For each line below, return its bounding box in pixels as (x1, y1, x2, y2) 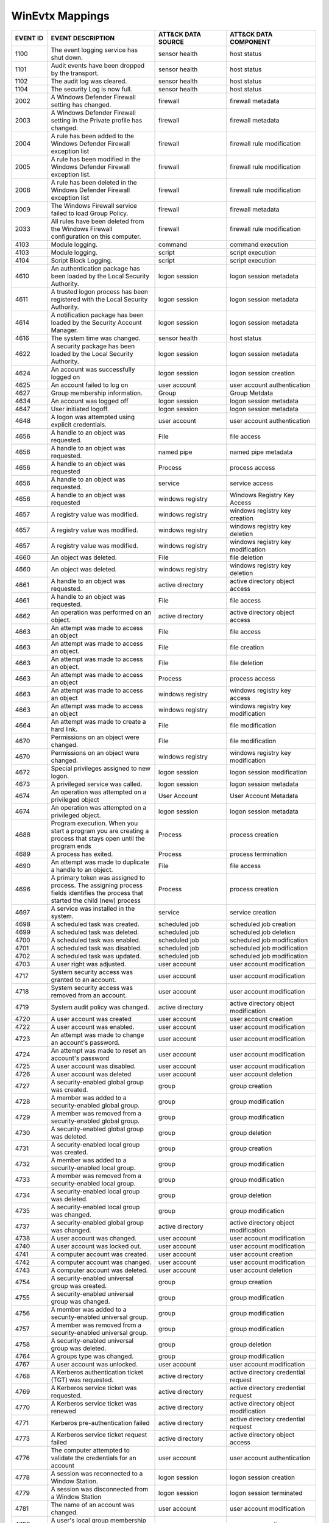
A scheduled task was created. (51, 920, 140, 928)
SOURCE (158, 37, 184, 46)
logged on (51, 372, 80, 381)
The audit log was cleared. (51, 77, 127, 85)
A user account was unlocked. (51, 1360, 138, 1368)
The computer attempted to (51, 1446, 130, 1454)
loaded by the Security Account (51, 318, 142, 327)
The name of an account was (51, 1500, 135, 1509)
